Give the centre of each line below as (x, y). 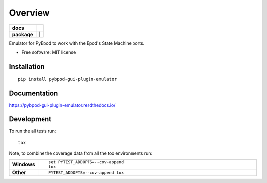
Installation (27, 66)
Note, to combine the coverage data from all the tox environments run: (81, 153)
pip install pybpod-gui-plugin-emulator (67, 79)
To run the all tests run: (33, 131)
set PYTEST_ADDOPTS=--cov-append (86, 162)
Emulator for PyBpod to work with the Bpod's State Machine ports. (77, 43)
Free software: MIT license (49, 52)
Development (30, 119)
